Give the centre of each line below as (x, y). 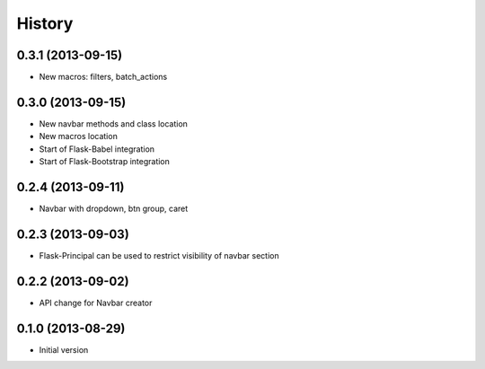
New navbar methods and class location (114, 123)
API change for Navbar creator (96, 303)
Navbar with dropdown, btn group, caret (114, 209)
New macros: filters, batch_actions (103, 77)
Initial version (64, 349)
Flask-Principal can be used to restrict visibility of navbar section (159, 255)
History (45, 23)
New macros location (79, 136)
